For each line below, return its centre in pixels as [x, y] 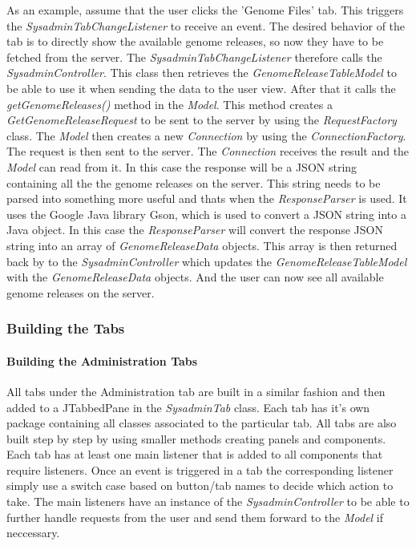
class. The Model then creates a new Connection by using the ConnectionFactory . [206, 135]
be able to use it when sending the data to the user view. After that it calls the [201, 88]
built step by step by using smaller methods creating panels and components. [196, 438]
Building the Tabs [66, 328]
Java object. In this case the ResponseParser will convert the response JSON [195, 230]
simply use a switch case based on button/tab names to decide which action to [200, 485]
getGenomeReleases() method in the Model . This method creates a [170, 104]
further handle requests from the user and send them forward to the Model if [195, 517]
